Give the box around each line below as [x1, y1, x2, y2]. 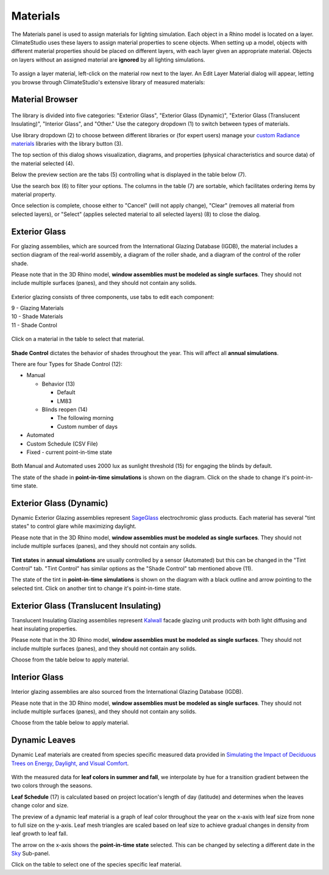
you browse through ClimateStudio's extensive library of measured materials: [11, 78, 205, 85]
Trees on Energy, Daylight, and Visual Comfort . [11, 760, 129, 767]
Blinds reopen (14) [41, 406, 88, 413]
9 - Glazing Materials [11, 304, 64, 312]
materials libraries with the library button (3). [11, 140, 123, 148]
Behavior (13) [41, 380, 76, 387]
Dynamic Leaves [11, 735, 76, 746]
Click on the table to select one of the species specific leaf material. [11, 861, 182, 868]
